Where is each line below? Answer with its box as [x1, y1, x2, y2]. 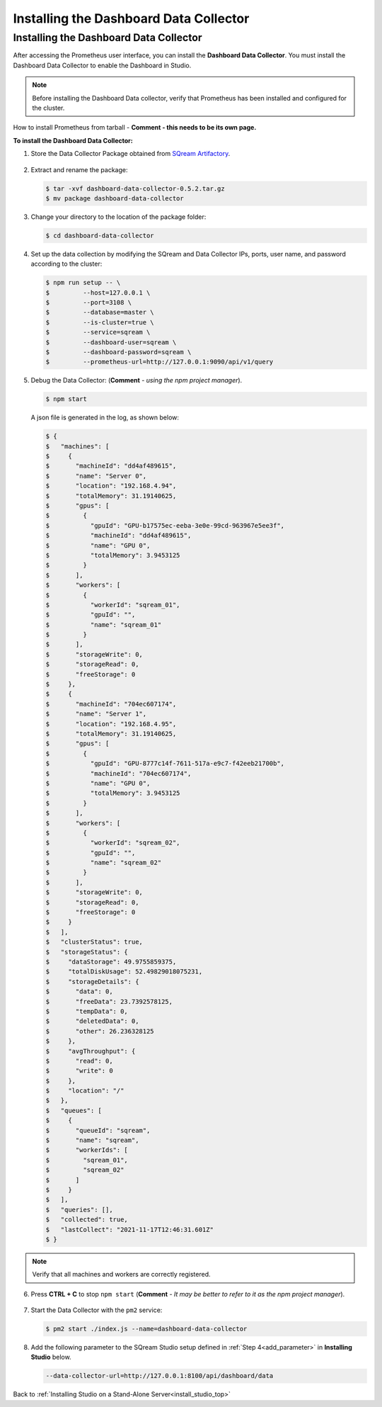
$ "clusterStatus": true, [45, 938, 143, 946]
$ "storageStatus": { [45, 948, 129, 956]
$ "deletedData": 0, [45, 1017, 139, 1025]
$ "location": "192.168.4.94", [45, 482, 177, 490]
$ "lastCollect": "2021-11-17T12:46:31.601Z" [45, 1226, 214, 1233]
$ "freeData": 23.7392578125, [45, 998, 173, 1005]
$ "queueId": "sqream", [45, 1126, 151, 1134]
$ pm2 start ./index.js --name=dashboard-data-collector [45, 1325, 248, 1333]
